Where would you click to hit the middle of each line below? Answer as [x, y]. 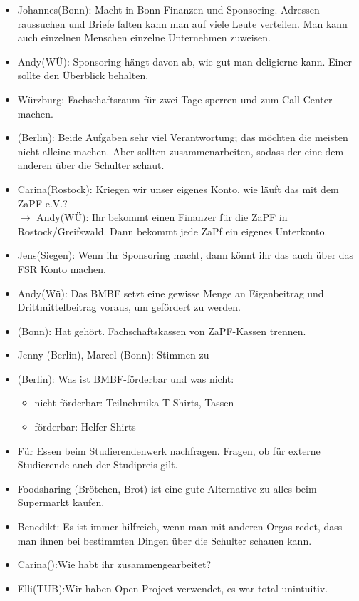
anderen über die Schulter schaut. [91, 165]
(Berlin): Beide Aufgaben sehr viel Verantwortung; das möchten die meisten [183, 137]
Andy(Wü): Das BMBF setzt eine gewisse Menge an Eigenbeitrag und [171, 293]
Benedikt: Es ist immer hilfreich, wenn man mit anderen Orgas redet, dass [180, 526]
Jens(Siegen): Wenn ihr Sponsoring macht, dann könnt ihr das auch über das [186, 255]
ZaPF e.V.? [42, 203]
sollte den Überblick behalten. [83, 75]
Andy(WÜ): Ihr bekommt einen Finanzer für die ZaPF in [162, 217]
